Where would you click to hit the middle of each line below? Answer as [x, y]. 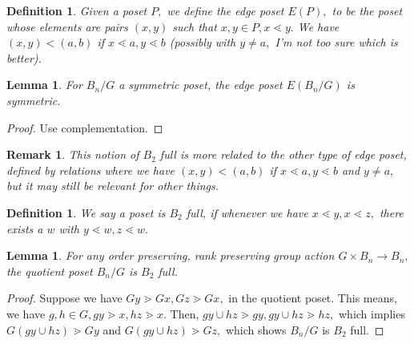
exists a [25, 228]
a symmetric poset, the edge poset [201, 85]
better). [24, 57]
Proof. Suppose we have [64, 298]
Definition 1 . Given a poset [77, 10]
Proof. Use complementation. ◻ [85, 127]
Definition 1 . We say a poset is [86, 212]
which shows [256, 329]
